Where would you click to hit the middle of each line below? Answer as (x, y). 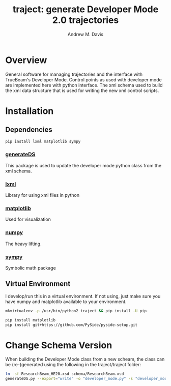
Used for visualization (28, 219)
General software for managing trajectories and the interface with (74, 74)
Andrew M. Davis (85, 34)
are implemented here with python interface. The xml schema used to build (84, 85)
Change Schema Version (59, 345)
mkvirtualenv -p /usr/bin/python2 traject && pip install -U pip (76, 311)
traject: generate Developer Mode (85, 9)
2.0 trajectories (85, 20)
